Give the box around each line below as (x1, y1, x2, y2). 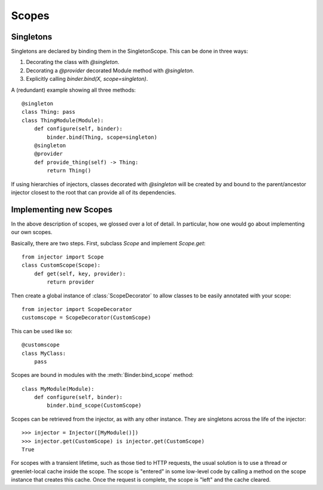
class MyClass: (22, 350, 66, 357)
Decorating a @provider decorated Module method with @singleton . (26, 66, 194, 74)
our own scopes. (11, 229, 53, 236)
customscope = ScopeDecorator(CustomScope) (22, 314, 151, 321)
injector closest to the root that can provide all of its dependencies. (11, 188, 176, 196)
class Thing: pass (22, 108, 76, 115)
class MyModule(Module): (22, 385, 95, 392)
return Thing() (47, 168, 92, 174)
